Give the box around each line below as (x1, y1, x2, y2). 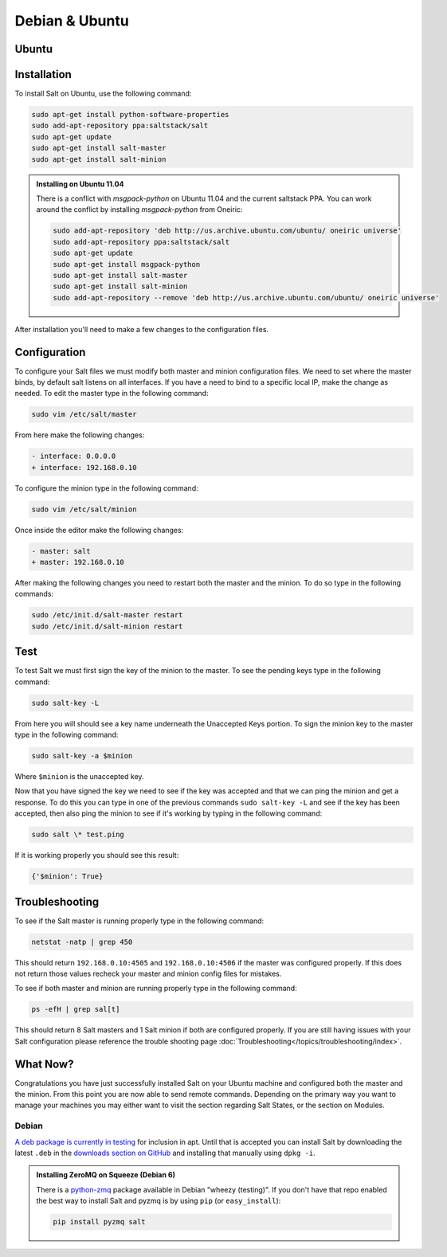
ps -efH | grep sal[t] (31, 1004, 120, 1014)
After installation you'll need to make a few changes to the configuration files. (14, 324, 269, 334)
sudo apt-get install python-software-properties (31, 110, 229, 119)
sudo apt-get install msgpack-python (53, 260, 201, 268)
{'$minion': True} (31, 872, 104, 881)
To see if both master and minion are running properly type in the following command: (14, 984, 298, 993)
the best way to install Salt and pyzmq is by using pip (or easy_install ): (36, 1196, 281, 1206)
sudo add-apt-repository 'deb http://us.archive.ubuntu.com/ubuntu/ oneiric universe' (53, 226, 402, 235)
